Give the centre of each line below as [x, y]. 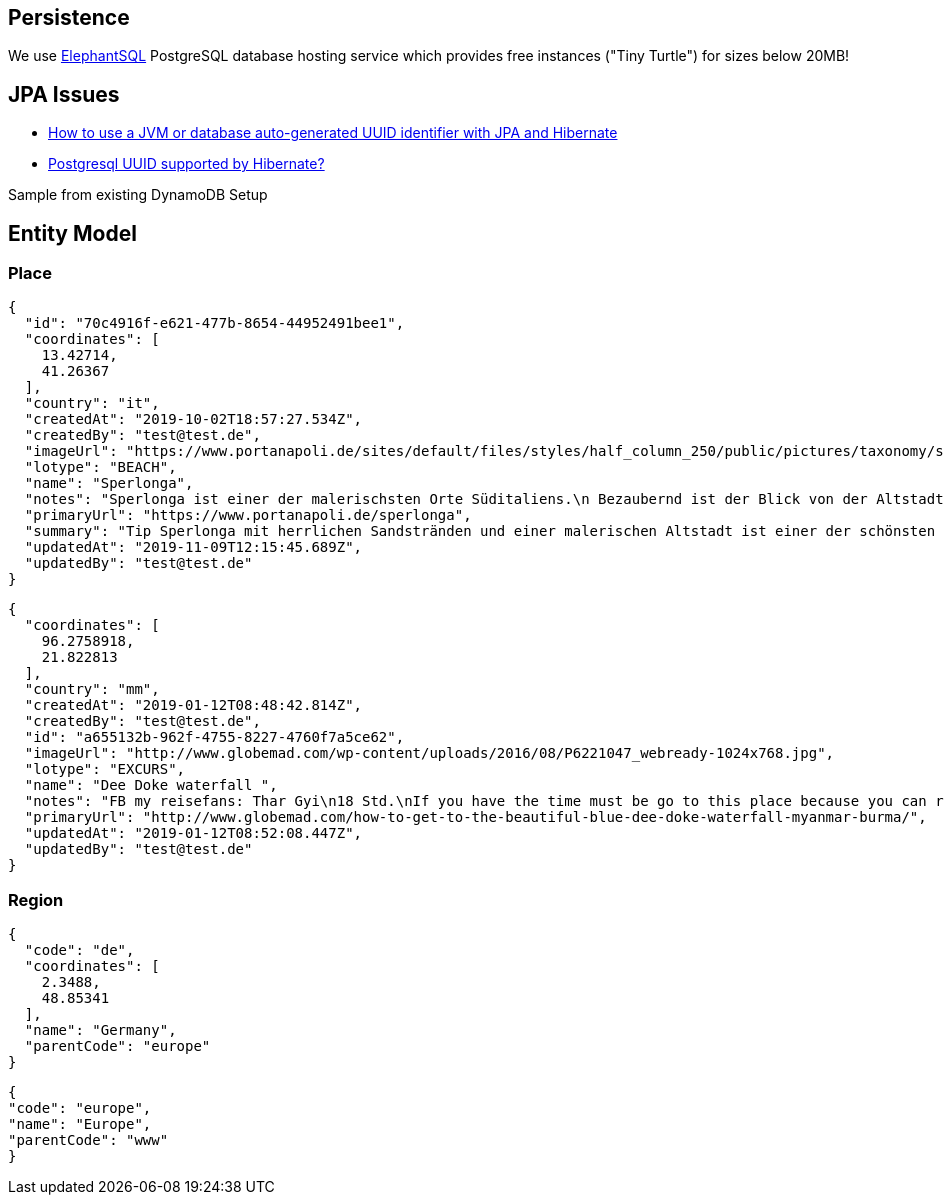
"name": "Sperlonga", [109, 483]
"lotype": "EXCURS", [105, 769]
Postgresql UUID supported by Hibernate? [186, 164]
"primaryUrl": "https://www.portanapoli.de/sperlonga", [248, 515]
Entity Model [72, 233]
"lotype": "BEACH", [100, 467]
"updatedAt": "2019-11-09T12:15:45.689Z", [193, 547]
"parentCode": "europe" [117, 1046]
